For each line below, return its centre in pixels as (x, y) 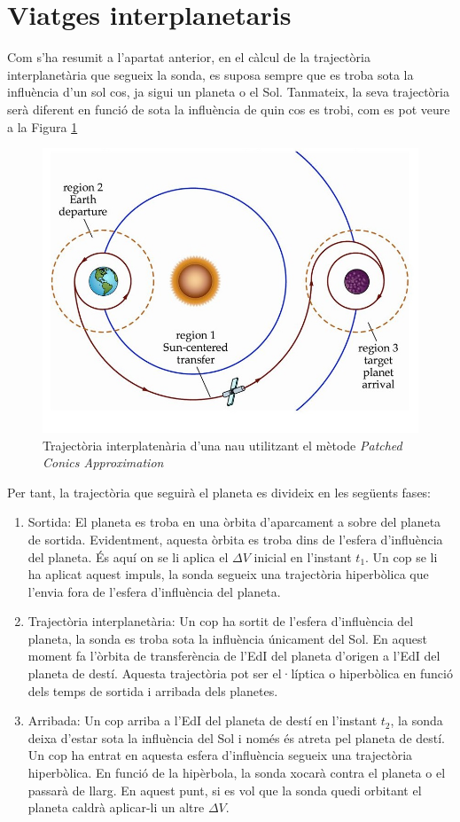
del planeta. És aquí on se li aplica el (128, 556)
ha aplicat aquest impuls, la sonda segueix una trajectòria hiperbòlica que (228, 574)
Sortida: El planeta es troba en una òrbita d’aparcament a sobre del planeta (234, 522)
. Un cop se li (402, 556)
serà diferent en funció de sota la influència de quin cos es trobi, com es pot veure (229, 109)
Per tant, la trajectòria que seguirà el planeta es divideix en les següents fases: (219, 492)
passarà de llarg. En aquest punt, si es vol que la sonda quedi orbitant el (225, 790)
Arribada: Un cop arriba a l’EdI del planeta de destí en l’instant (203, 720)
